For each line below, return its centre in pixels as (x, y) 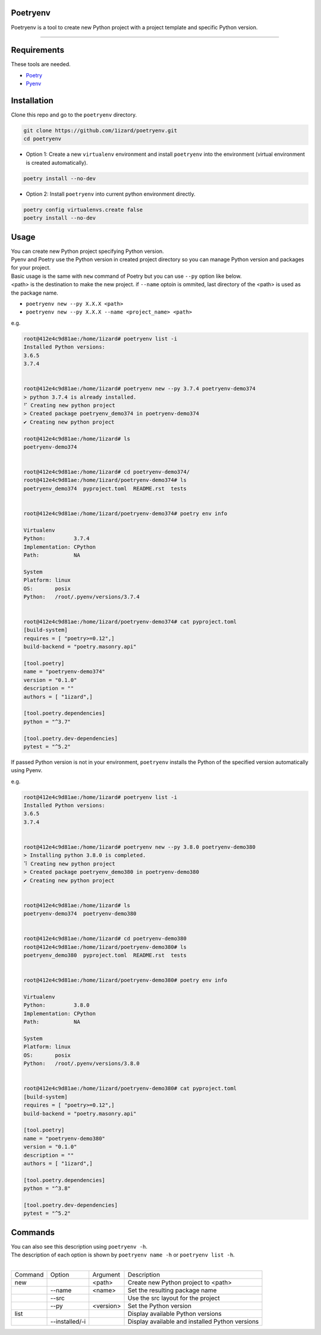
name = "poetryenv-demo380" (64, 1138)
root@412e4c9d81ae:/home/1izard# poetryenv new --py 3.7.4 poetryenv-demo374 (139, 389)
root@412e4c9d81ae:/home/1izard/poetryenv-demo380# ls (105, 947)
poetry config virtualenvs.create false (83, 209)
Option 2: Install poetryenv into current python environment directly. (111, 194)
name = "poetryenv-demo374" (64, 672)
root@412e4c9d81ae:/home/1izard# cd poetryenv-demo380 (105, 939)
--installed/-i (68, 1321)
